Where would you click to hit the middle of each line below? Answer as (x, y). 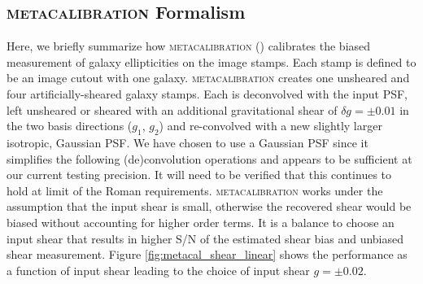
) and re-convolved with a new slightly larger (270, 126)
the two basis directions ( (70, 126)
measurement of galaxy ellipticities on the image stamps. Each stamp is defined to (211, 61)
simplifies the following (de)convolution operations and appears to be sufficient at (209, 158)
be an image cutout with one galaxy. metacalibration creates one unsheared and (208, 78)
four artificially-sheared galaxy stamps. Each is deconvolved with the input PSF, (207, 93)
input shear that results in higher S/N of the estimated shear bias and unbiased (205, 238)
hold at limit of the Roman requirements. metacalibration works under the (195, 190)
